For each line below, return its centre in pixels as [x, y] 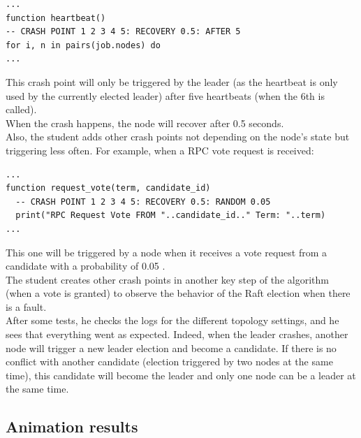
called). [21, 109]
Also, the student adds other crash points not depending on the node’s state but [178, 137]
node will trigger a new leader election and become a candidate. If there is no [171, 348]
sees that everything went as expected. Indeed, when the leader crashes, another [177, 334]
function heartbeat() [56, 18]
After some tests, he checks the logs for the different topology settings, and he [172, 320]
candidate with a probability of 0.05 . [86, 266]
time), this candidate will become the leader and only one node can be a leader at [181, 375]
